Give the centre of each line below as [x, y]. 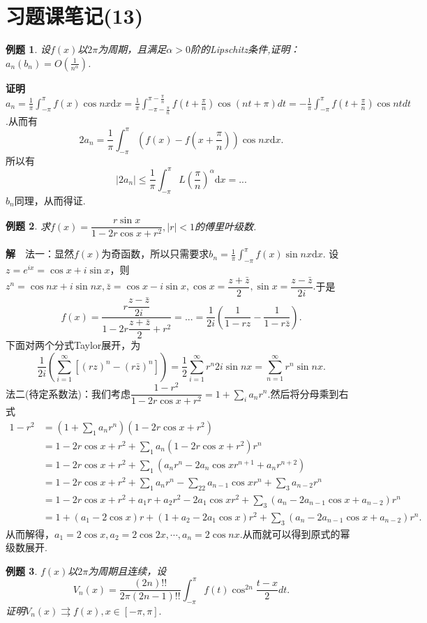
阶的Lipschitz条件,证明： [245, 49]
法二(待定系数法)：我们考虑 [68, 393]
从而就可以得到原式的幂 [296, 533]
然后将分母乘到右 [309, 393]
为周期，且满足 [132, 49]
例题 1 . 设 [28, 49]
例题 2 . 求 [28, 226]
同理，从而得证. [50, 200]
